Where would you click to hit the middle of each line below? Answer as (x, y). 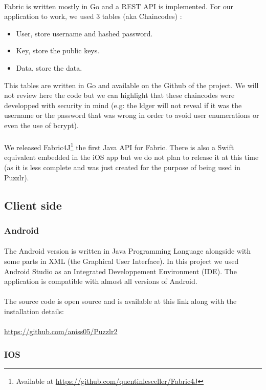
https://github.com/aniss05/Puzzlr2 (61, 331)
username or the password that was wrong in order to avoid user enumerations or (132, 115)
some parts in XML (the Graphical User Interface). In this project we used (121, 261)
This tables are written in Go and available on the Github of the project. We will (131, 85)
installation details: (34, 311)
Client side (33, 205)
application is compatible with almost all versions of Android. (101, 281)
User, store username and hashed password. (84, 33)
